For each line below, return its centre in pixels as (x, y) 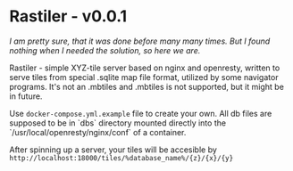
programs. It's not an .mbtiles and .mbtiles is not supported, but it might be (146, 86)
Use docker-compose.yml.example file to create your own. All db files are (141, 113)
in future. (26, 96)
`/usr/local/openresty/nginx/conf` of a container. (98, 132)
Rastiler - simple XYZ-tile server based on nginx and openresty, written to (145, 68)
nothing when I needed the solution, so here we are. (105, 50)
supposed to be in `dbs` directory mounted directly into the (117, 123)
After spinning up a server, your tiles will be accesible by (113, 150)
